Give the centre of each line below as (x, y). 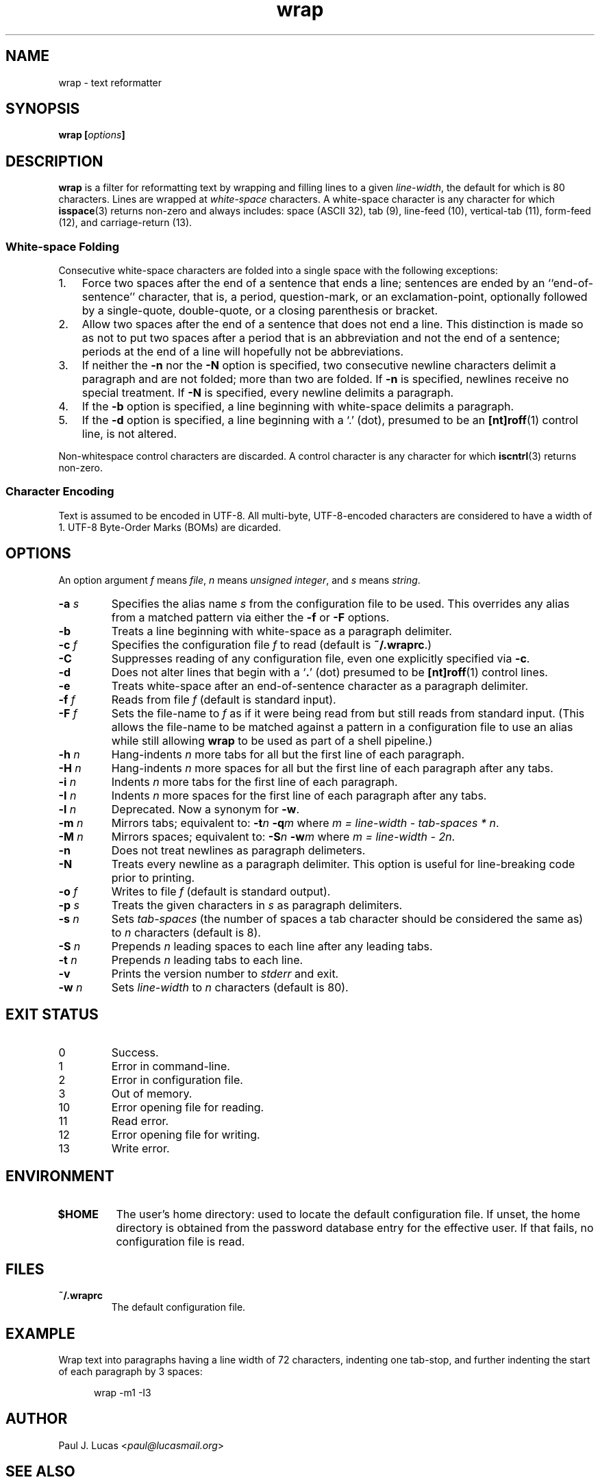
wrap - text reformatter (110, 82)
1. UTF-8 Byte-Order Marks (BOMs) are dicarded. (170, 527)
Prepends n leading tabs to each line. (207, 960)
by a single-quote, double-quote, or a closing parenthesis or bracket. (260, 311)
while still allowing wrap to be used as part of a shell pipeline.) (272, 740)
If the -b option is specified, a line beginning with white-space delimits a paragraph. (298, 407)
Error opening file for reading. (188, 1108)
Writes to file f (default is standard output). (221, 891)
